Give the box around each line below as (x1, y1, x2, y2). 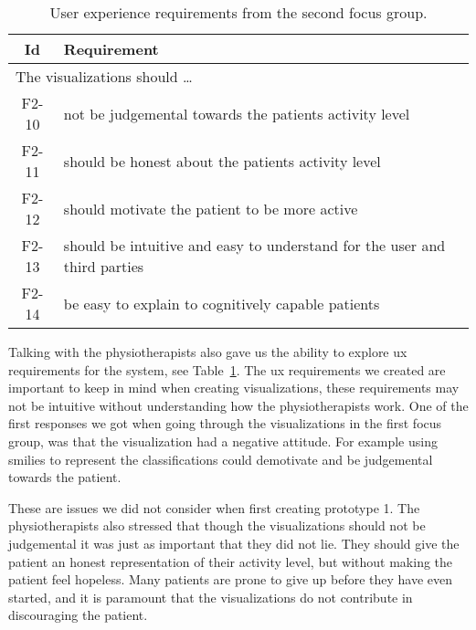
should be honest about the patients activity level (63, 150, 381, 172)
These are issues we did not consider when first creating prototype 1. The (8, 498, 420, 517)
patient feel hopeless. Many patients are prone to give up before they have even (8, 570, 453, 589)
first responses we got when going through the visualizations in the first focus (8, 414, 442, 433)
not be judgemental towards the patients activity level (63, 102, 410, 124)
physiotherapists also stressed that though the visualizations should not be (8, 516, 426, 535)
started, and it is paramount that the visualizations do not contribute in (8, 587, 413, 606)
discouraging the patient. (8, 605, 148, 625)
